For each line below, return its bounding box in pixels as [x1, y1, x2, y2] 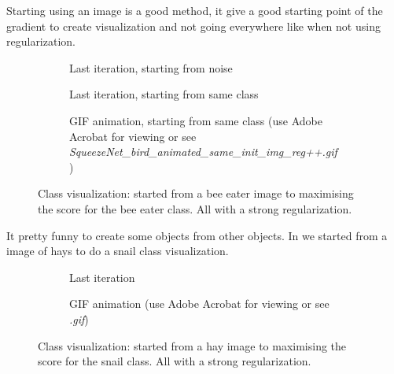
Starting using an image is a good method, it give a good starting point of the [6, 2, 383, 18]
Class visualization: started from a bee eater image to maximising [38, 185, 354, 202]
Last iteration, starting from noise [69, 59, 233, 76]
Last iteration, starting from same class [69, 86, 259, 102]
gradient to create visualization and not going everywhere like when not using [6, 17, 381, 34]
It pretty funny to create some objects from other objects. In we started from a [6, 227, 388, 243]
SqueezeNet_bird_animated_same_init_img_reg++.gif [69, 143, 337, 160]
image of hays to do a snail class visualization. [6, 243, 229, 259]
